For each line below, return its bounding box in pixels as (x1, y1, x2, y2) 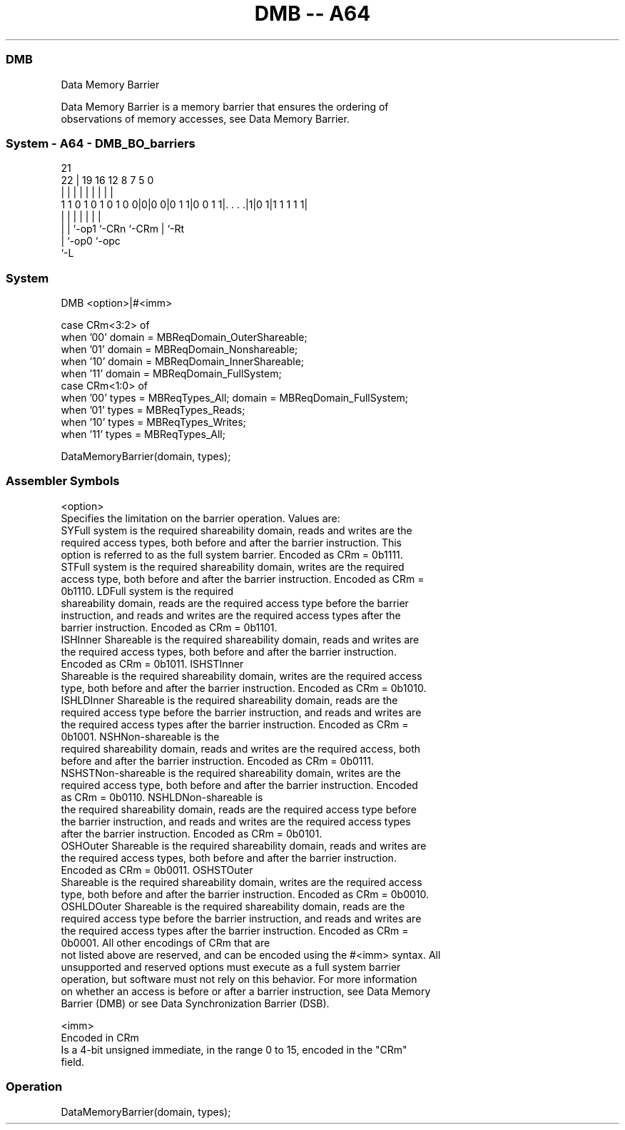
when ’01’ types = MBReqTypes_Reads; (61, 404, 245, 416)
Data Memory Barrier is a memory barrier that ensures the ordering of (61, 100, 389, 113)
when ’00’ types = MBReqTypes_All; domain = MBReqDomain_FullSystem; (61, 392, 409, 404)
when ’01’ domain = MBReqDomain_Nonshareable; (61, 343, 298, 355)
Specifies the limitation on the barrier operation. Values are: (61, 511, 340, 524)
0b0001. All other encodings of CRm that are (61, 936, 270, 949)
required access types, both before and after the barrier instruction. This (61, 536, 402, 549)
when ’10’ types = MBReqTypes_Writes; (61, 416, 246, 428)
